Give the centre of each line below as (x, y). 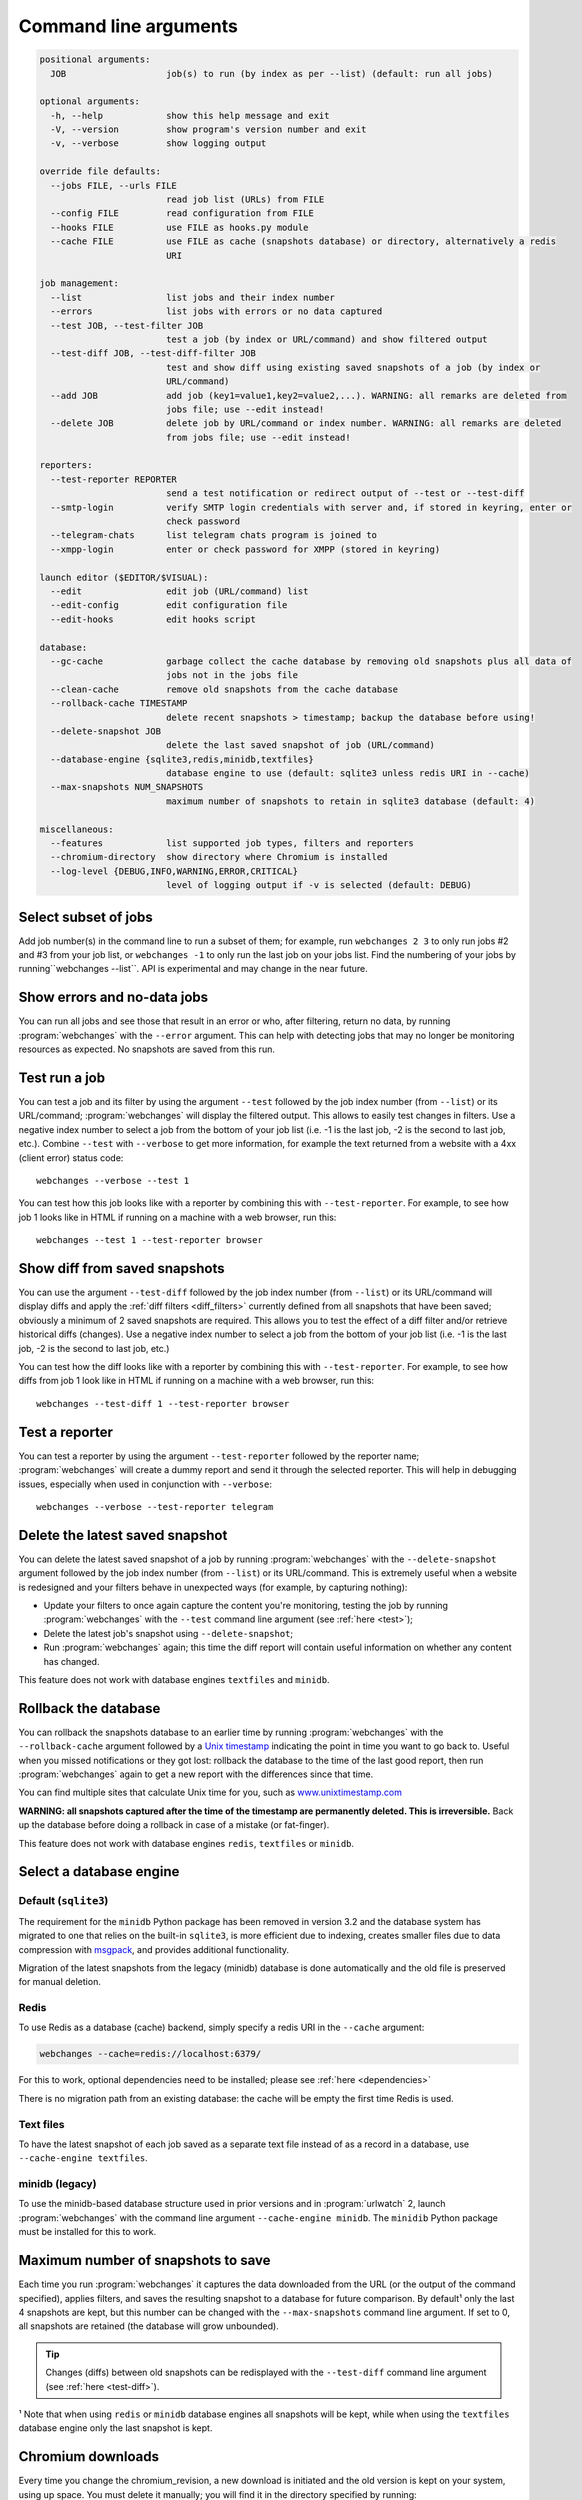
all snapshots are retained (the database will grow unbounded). (148, 2326)
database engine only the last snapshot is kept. (115, 2428)
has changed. (71, 1661)
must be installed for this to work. (87, 2232)
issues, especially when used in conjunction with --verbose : (145, 1484)
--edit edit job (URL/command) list (179, 591)
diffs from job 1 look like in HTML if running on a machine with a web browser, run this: (196, 1381)
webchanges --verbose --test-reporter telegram (155, 1506)
